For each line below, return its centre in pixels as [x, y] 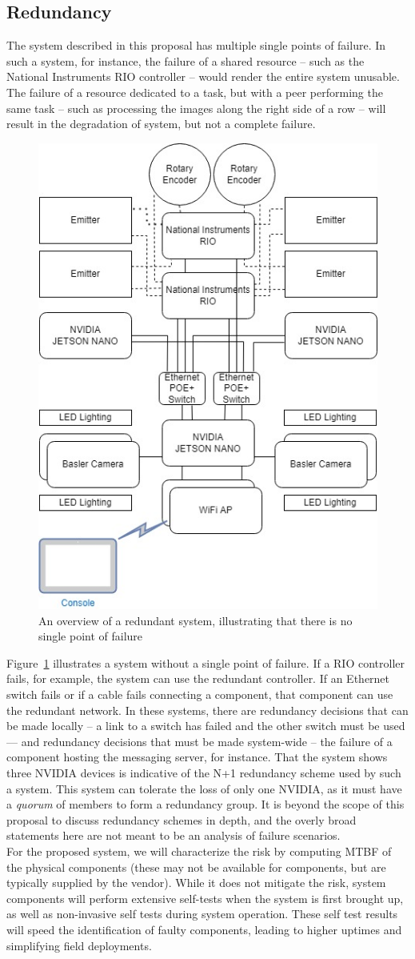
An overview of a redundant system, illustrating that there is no [196, 620]
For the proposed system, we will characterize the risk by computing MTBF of [199, 851]
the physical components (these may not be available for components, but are [196, 867]
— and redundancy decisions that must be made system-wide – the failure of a [200, 741]
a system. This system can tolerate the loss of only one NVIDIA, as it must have [204, 788]
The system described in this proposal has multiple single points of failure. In [196, 45]
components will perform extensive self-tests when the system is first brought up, [205, 898]
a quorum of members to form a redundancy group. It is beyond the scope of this [206, 804]
